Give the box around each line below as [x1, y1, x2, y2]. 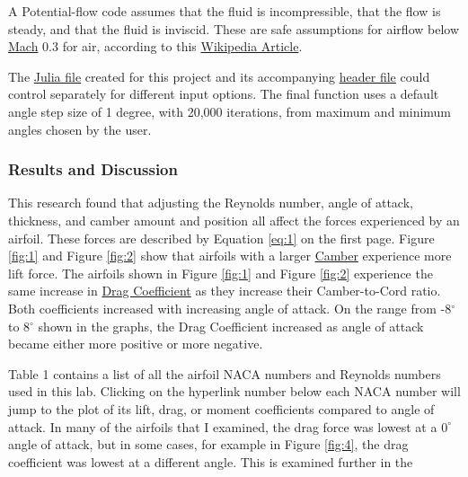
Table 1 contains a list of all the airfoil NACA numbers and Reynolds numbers [8, 364, 441, 383]
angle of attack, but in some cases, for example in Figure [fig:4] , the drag [8, 435, 409, 454]
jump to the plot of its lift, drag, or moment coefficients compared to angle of [8, 399, 435, 418]
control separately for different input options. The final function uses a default [8, 84, 439, 103]
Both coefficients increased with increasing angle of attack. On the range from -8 [8, 298, 452, 317]
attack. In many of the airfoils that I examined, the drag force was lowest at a [8, 417, 437, 436]
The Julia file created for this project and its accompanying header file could [8, 66, 430, 85]
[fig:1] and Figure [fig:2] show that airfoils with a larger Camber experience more [8, 246, 452, 265]
